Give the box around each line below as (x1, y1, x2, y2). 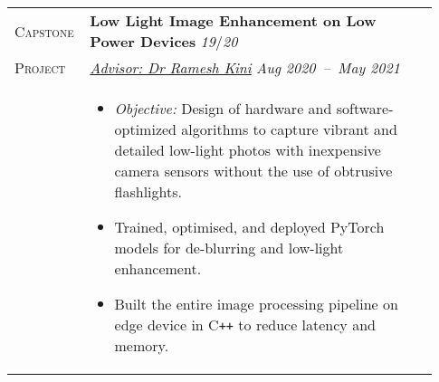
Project (14, 57, 66, 78)
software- (336, 98, 394, 119)
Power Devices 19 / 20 (90, 31, 238, 52)
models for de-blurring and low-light (114, 237, 344, 258)
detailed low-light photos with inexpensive (114, 139, 381, 160)
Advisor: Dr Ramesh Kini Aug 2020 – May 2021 (90, 57, 400, 78)
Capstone (14, 20, 74, 42)
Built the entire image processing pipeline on (114, 293, 398, 314)
